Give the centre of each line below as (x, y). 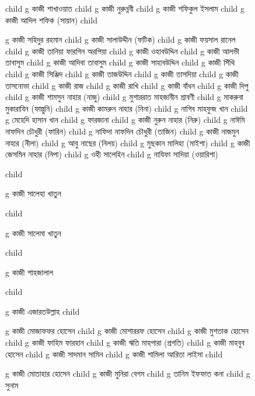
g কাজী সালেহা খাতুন (33, 193)
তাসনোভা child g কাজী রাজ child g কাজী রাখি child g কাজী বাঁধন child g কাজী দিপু (127, 85)
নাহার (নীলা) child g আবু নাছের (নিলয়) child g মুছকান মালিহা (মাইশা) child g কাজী (128, 142)
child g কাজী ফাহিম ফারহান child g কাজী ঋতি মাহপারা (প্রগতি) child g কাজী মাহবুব (125, 342)
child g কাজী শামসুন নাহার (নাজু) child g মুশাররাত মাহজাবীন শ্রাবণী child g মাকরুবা (124, 97)
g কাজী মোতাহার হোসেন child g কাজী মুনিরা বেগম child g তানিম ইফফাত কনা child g (128, 373)
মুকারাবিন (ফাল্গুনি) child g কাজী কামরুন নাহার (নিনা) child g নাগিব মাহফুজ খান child (127, 108)
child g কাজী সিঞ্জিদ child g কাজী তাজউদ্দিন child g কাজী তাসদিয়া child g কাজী (122, 73)
